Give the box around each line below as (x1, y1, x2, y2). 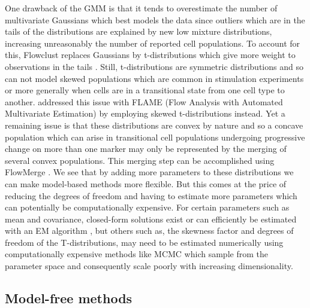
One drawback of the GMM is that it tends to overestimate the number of (5, 2, 278, 14)
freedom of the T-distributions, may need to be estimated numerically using (5, 236, 284, 248)
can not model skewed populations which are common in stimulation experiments (5, 72, 304, 84)
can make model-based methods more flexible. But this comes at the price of (5, 177, 287, 190)
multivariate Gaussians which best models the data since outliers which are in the (5, 13, 305, 26)
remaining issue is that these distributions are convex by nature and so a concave (5, 118, 303, 131)
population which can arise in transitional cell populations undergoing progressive (5, 130, 305, 143)
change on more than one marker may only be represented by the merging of (5, 142, 287, 155)
